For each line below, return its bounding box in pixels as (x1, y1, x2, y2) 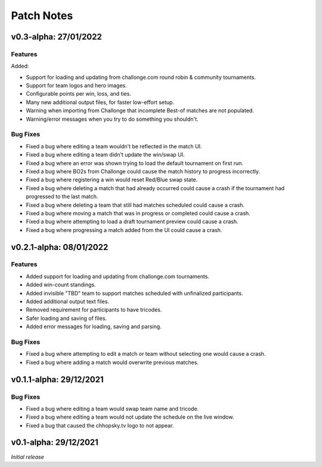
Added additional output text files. (26, 298, 110, 305)
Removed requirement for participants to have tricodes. (26, 306, 162, 313)
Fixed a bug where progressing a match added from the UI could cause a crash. (26, 226, 222, 233)
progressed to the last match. (26, 193, 98, 200)
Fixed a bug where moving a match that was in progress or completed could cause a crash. (26, 209, 250, 216)
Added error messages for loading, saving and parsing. (26, 323, 162, 330)
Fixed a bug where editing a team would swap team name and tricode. (26, 405, 199, 412)
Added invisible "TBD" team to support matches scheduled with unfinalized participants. (26, 289, 244, 297)
